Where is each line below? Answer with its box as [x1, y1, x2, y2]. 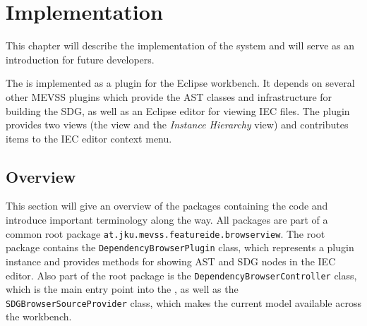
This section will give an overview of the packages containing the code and [6, 198, 328, 213]
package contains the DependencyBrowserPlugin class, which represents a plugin [6, 240, 354, 255]
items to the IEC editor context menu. [6, 131, 172, 145]
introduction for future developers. [6, 52, 155, 66]
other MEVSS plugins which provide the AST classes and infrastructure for [6, 89, 332, 104]
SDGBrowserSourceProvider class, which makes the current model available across [6, 295, 361, 310]
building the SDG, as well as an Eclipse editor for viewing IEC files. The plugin [6, 103, 350, 118]
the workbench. [6, 309, 72, 324]
